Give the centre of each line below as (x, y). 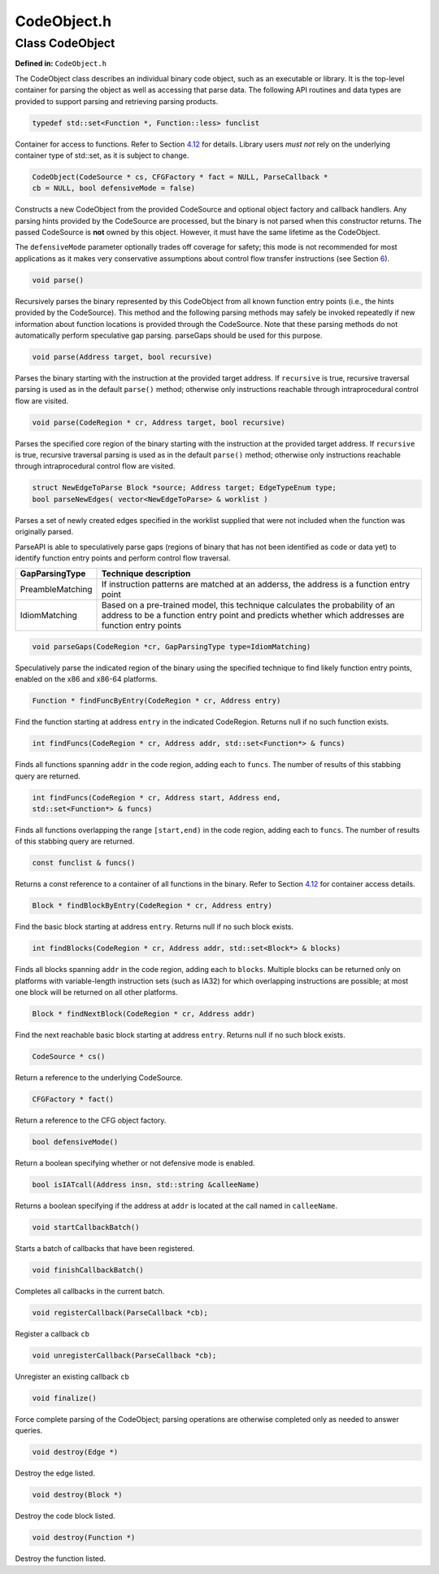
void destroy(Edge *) (75, 1452)
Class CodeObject (65, 43)
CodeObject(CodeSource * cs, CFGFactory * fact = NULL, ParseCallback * (180, 177)
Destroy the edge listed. (55, 1473)
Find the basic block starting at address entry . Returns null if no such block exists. (154, 927)
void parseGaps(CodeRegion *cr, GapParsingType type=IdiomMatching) (172, 647)
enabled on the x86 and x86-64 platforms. (86, 679)
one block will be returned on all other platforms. (96, 992)
